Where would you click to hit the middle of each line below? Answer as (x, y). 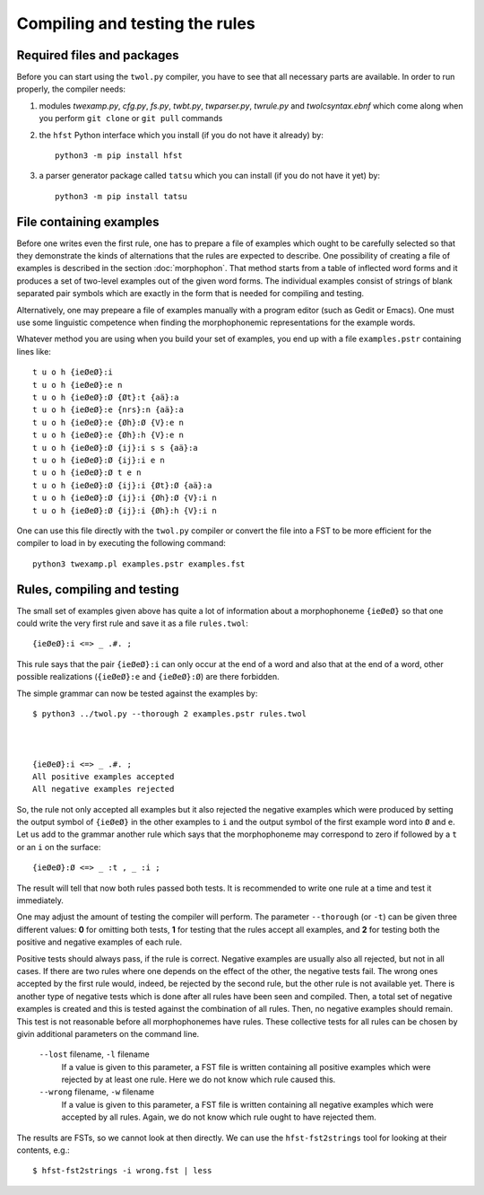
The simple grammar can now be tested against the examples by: (137, 693)
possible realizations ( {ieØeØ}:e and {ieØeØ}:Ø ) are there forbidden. (148, 677)
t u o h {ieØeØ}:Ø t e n (87, 473)
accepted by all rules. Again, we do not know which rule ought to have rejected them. (219, 1117)
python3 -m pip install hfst (119, 156)
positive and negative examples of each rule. (99, 942)
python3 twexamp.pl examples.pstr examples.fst (139, 564)
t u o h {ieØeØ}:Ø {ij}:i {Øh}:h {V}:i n (125, 510)
